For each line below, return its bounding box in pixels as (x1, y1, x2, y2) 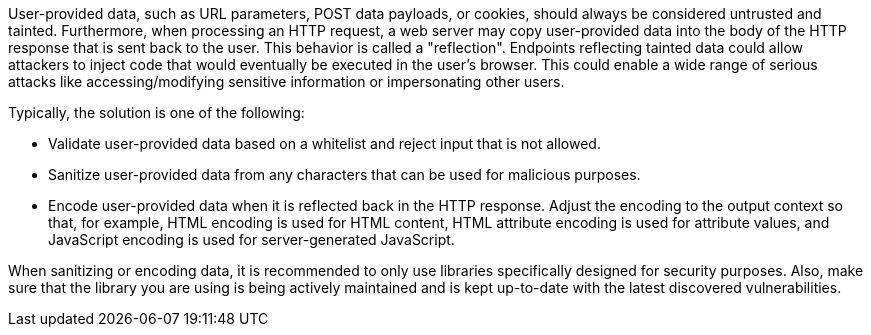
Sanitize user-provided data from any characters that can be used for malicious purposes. (48, 166, 641, 183)
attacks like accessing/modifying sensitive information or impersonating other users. (8, 73, 565, 90)
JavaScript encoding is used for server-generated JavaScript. (48, 231, 455, 248)
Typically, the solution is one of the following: (8, 104, 305, 121)
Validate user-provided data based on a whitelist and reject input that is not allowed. (48, 135, 601, 152)
